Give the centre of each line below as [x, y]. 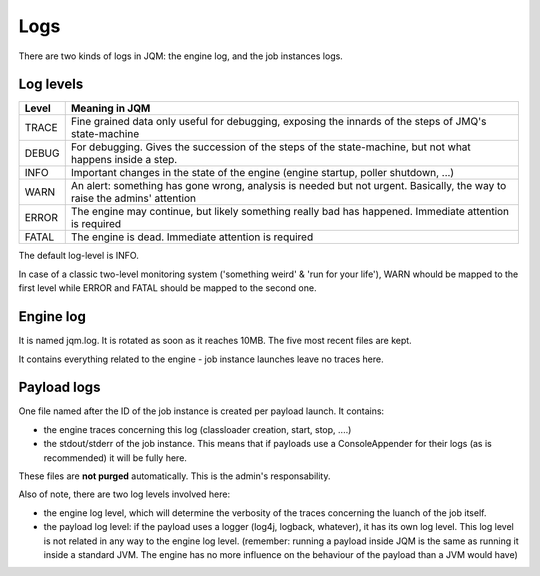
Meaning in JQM [110, 108]
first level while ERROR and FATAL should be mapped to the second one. [167, 288]
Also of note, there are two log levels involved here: [124, 494]
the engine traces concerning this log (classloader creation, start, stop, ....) [197, 429]
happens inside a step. [124, 160]
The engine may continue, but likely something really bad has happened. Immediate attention [290, 212]
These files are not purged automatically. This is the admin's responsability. [174, 476]
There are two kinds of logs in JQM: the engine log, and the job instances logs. [181, 56]
